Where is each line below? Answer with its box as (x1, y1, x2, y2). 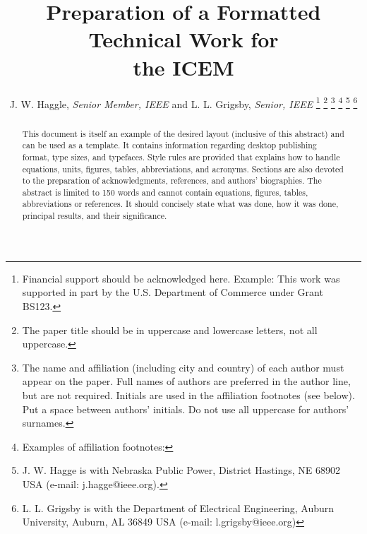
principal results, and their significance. (22, 210, 167, 222)
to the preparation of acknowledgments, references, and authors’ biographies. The (22, 174, 322, 186)
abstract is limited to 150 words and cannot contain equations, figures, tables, (22, 186, 308, 198)
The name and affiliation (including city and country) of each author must (22, 360, 344, 374)
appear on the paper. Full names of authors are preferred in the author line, (22, 374, 351, 388)
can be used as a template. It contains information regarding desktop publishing (22, 139, 317, 151)
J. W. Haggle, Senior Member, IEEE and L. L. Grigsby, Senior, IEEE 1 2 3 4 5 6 (9, 94, 358, 111)
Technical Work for (88, 25, 279, 54)
